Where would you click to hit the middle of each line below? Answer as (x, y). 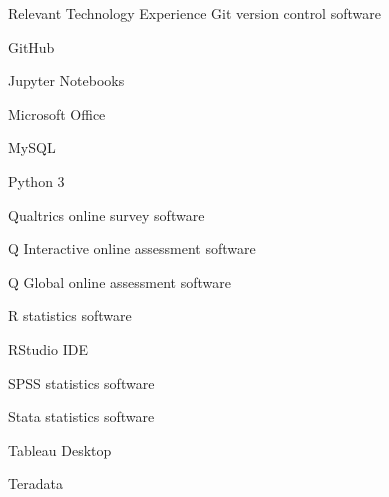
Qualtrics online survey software (106, 214)
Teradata (35, 483)
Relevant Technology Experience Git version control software (194, 13)
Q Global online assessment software (119, 281)
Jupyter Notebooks (66, 80)
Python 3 (36, 180)
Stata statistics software (81, 416)
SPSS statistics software (81, 382)
